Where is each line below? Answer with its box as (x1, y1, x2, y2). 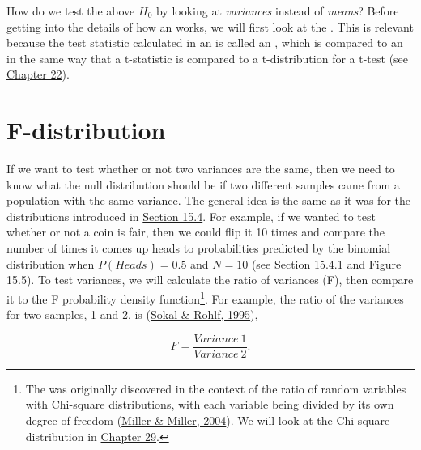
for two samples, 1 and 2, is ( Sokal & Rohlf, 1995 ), (6, 306, 258, 323)
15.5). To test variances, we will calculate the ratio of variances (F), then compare (6, 271, 414, 288)
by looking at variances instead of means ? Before (155, 2, 399, 19)
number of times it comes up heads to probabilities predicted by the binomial (6, 240, 391, 257)
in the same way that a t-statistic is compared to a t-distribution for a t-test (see (6, 49, 409, 66)
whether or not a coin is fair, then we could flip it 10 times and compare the (6, 223, 385, 240)
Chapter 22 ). (6, 66, 70, 83)
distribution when (6, 255, 95, 272)
